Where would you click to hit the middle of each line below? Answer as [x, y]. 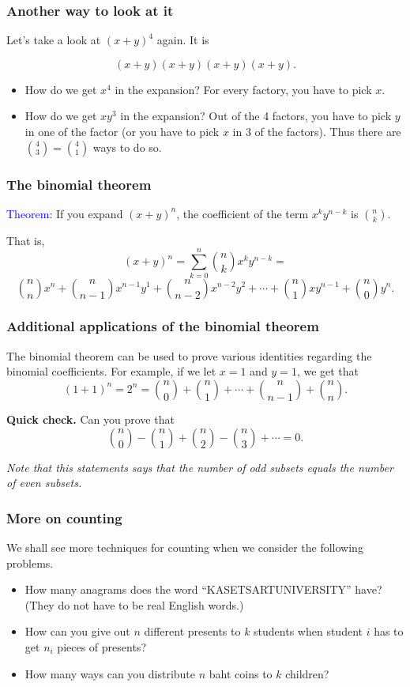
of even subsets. [44, 483]
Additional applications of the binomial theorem [163, 326]
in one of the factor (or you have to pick [122, 131]
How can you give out [77, 631]
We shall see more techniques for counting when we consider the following [185, 547]
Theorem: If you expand [65, 213]
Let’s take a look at [54, 40]
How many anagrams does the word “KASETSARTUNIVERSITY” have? [203, 589]
